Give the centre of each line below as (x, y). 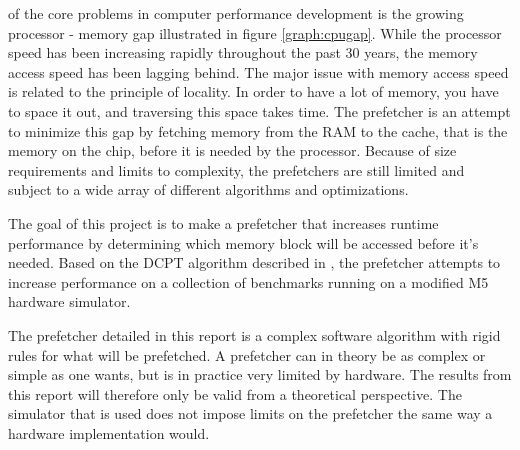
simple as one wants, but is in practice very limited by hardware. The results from (260, 374)
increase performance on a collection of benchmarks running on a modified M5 (248, 281)
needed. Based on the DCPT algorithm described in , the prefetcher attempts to (254, 262)
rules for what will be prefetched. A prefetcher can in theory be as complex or (247, 354)
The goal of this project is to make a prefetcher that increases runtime (223, 222)
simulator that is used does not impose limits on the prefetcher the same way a (250, 413)
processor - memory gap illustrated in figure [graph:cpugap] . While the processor (255, 32)
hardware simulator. (69, 301)
